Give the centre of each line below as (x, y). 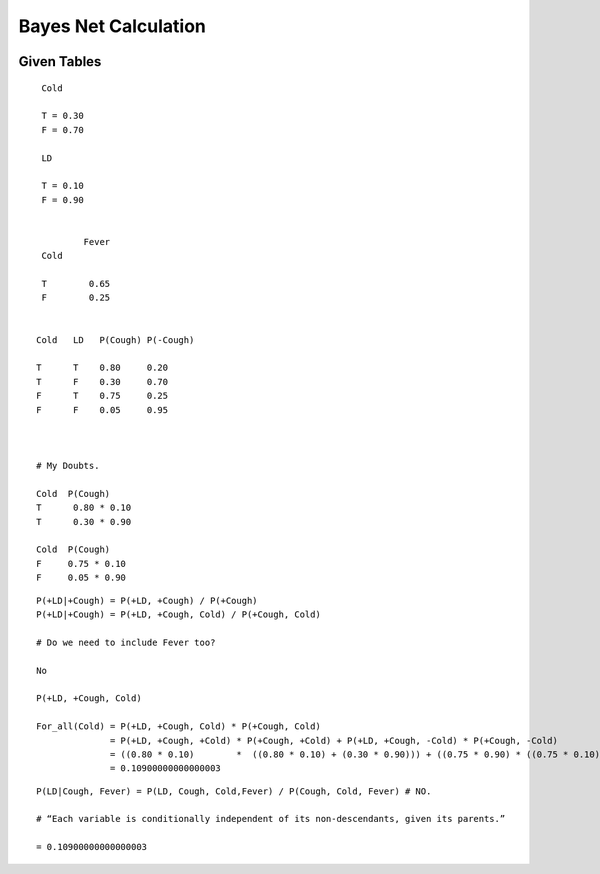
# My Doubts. (68, 466)
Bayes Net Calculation (112, 26)
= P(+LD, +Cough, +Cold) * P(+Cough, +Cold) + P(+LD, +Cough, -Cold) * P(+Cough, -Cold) (334, 740)
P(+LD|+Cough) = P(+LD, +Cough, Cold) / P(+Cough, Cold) (179, 614)
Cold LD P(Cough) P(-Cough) (115, 339)
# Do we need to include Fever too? (126, 642)
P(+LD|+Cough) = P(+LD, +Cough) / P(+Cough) (147, 600)
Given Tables (60, 61)
